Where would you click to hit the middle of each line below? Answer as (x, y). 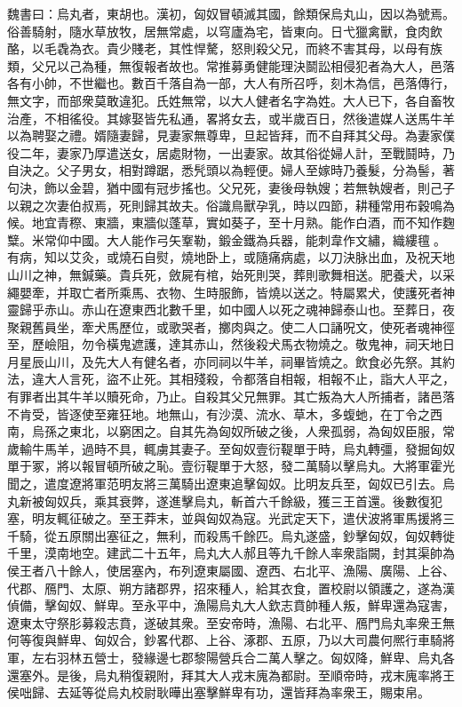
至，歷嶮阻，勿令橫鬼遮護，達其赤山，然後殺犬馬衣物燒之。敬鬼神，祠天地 (225, 344)
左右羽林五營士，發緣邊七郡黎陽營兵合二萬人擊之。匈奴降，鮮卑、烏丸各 (243, 657)
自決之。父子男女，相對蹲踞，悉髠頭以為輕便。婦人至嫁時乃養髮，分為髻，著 (231, 170)
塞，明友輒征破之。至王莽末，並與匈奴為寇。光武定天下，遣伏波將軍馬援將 (225, 518)
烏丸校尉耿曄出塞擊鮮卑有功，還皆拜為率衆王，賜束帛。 (268, 692)
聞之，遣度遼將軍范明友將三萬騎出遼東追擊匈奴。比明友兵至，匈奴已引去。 (225, 484)
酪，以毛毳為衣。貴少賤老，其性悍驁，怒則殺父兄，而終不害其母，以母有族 (225, 48)
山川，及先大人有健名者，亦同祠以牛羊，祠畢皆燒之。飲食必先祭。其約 (249, 361)
